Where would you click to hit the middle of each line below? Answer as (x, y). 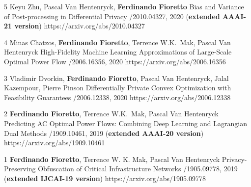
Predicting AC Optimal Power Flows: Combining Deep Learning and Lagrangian (125, 123)
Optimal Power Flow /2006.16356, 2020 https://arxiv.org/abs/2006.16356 (115, 61)
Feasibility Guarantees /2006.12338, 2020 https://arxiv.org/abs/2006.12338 (117, 97)
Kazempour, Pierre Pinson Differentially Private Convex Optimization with (118, 88)
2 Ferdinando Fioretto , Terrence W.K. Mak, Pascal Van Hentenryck (111, 114)
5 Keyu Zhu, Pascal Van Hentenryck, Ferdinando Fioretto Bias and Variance (124, 6)
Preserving (20, 169)
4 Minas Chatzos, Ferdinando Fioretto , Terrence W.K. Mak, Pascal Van (117, 42)
